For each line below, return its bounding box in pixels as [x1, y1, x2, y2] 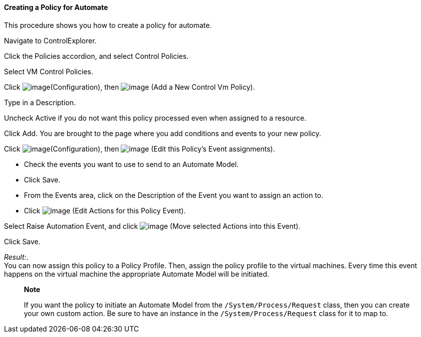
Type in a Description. [4, 98, 76, 107]
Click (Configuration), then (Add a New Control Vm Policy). [4, 82, 255, 91]
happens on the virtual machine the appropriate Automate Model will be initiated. [4, 269, 269, 278]
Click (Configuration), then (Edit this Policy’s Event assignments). [4, 144, 275, 153]
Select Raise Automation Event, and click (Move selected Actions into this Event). [4, 221, 301, 230]
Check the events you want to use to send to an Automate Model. [24, 160, 239, 168]
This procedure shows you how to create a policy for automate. [4, 20, 212, 29]
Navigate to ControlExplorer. [4, 36, 97, 45]
